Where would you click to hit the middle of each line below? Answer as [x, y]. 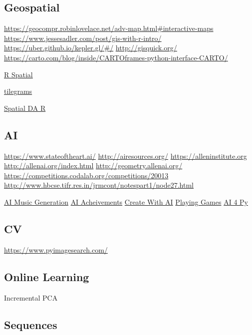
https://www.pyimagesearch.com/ [56, 249]
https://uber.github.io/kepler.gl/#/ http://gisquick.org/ [91, 48]
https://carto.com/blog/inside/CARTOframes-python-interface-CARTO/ [116, 57]
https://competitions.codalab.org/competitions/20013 [86, 175]
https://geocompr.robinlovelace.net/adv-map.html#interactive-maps [109, 28]
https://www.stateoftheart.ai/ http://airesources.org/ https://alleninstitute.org [126, 156]
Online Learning [47, 276]
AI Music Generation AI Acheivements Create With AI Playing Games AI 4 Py [126, 201]
